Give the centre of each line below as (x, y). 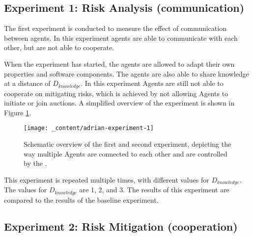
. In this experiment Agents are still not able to (152, 83)
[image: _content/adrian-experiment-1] (89, 128)
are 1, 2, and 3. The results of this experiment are (154, 190)
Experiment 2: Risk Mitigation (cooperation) (121, 226)
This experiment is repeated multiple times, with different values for (107, 179)
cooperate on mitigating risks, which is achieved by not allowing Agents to (116, 93)
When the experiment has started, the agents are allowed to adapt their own (119, 64)
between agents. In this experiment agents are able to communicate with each (121, 38)
